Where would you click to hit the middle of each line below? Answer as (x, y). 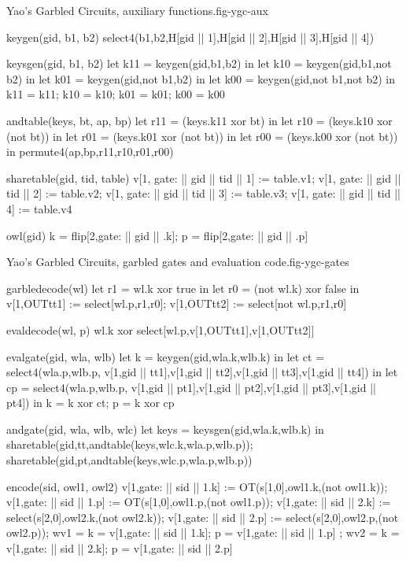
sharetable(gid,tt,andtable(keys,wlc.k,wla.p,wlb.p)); (130, 444)
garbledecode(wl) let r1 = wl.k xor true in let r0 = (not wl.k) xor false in (183, 288)
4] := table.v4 (39, 208)
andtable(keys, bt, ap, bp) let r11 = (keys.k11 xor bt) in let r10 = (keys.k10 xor (199, 120)
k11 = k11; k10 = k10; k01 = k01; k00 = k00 (116, 94)
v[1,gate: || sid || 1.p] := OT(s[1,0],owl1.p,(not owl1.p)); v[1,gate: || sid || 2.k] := (199, 502)
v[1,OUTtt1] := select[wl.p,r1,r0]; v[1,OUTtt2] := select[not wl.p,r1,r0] (177, 303)
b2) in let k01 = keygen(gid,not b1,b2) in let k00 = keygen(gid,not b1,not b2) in (201, 78)
